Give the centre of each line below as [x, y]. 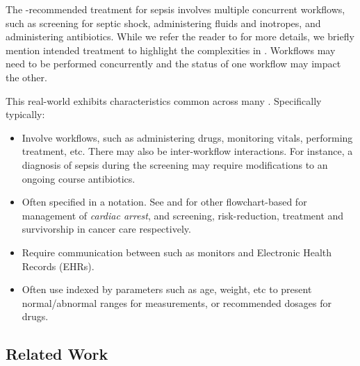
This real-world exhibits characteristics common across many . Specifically [164, 100]
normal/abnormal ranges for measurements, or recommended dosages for [177, 302]
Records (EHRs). [58, 266]
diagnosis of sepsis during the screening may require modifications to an [175, 164]
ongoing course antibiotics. [79, 178]
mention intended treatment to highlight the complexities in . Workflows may [171, 50]
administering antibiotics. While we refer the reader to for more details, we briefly [180, 36]
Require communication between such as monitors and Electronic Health [177, 252]
